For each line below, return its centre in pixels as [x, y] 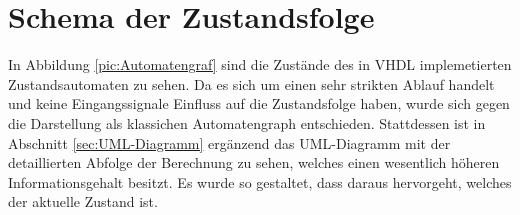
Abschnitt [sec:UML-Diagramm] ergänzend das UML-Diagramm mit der [229, 142]
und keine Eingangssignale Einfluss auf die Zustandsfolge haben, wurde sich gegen [259, 103]
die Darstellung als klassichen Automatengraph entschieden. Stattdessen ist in [247, 122]
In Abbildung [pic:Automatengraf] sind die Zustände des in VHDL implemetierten [260, 64]
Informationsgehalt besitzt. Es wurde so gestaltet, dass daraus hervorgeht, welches [260, 181]
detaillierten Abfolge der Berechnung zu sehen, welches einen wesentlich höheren [254, 162]
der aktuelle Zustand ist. [83, 201]
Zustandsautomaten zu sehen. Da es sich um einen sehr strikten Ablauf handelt [251, 83]
